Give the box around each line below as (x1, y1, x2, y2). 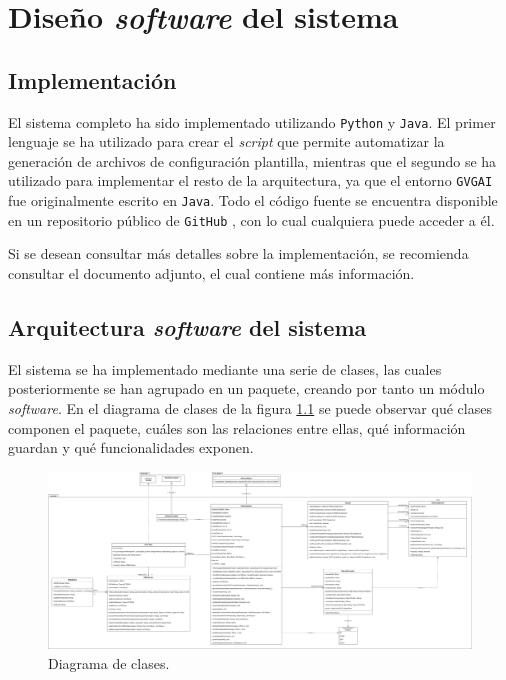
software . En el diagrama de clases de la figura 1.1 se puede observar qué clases (8, 397, 492, 418)
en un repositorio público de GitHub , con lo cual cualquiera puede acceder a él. (8, 209, 495, 230)
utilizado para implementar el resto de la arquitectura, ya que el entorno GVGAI (8, 170, 493, 191)
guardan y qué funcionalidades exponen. (8, 437, 254, 458)
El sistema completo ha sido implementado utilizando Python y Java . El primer (8, 111, 496, 132)
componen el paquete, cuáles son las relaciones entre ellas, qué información (8, 417, 466, 438)
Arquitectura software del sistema (8, 311, 367, 342)
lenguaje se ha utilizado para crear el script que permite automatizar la (8, 131, 445, 152)
